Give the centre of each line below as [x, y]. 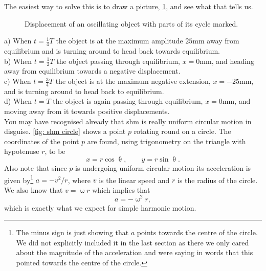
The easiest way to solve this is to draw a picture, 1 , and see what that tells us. [129, 6]
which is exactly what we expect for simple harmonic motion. [100, 207]
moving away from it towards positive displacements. [87, 111]
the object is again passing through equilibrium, [128, 101]
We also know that [34, 189]
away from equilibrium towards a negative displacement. [92, 71]
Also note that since [36, 168]
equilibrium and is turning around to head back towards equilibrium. [112, 51]
